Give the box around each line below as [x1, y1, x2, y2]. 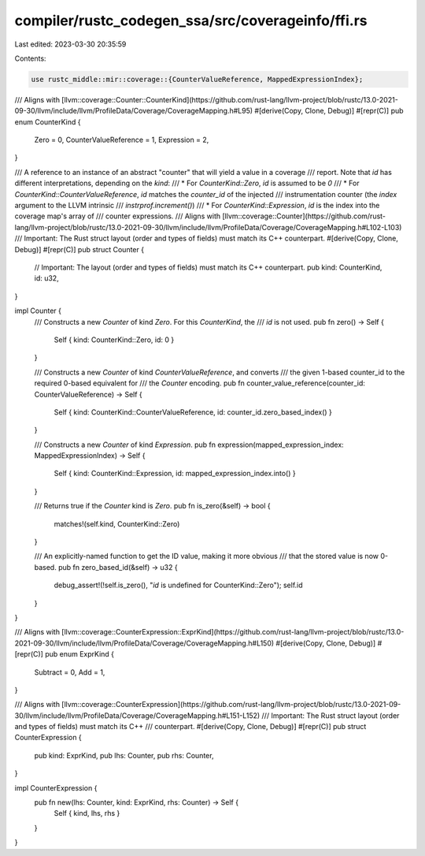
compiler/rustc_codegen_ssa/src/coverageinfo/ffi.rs [14, 12, 368, 29]
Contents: [14, 54, 46, 63]
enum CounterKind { [14, 117, 81, 126]
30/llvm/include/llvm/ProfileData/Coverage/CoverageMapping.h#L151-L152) [14, 710, 261, 720]
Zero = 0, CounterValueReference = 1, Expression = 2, [34, 135, 209, 145]
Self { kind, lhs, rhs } [54, 809, 120, 818]
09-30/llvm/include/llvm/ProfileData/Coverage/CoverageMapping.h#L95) [14, 106, 253, 116]
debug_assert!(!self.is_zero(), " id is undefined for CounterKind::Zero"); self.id [54, 580, 303, 590]
